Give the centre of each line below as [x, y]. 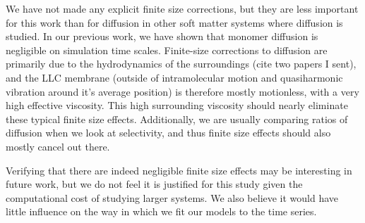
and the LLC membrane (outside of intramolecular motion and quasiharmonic [174, 77]
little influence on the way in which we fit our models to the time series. [161, 211]
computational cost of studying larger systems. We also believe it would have [172, 197]
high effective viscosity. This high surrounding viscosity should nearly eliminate [177, 105]
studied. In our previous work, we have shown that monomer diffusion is [162, 36]
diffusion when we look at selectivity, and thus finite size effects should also [168, 133]
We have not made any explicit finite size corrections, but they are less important [182, 8]
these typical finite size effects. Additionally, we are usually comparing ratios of [177, 119]
